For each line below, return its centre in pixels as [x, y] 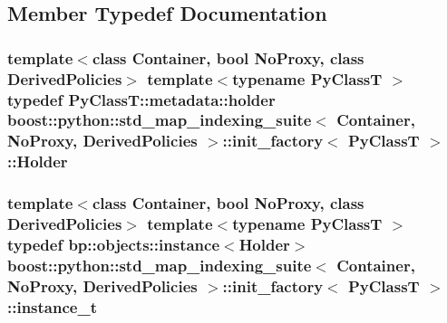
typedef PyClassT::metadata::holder [141, 99]
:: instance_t [52, 306]
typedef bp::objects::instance [114, 244]
